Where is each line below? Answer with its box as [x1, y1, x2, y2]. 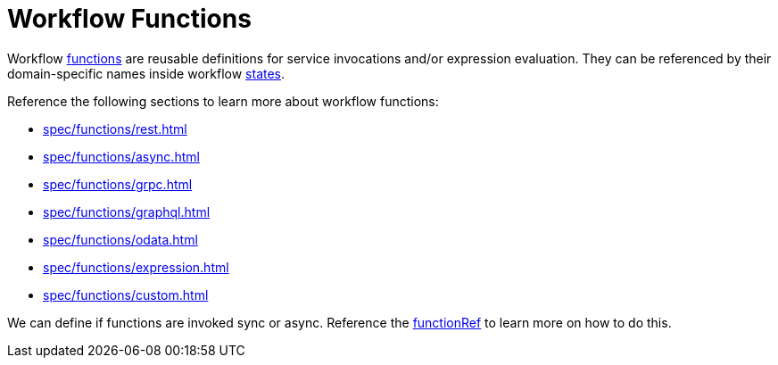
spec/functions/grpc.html [43, 176, 193, 192]
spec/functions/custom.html [43, 286, 209, 303]
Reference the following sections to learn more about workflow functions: [7, 93, 439, 109]
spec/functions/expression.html [43, 259, 229, 275]
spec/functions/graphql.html [43, 203, 211, 220]
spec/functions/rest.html [43, 120, 187, 137]
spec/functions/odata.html [43, 231, 198, 247]
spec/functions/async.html [43, 148, 200, 164]
